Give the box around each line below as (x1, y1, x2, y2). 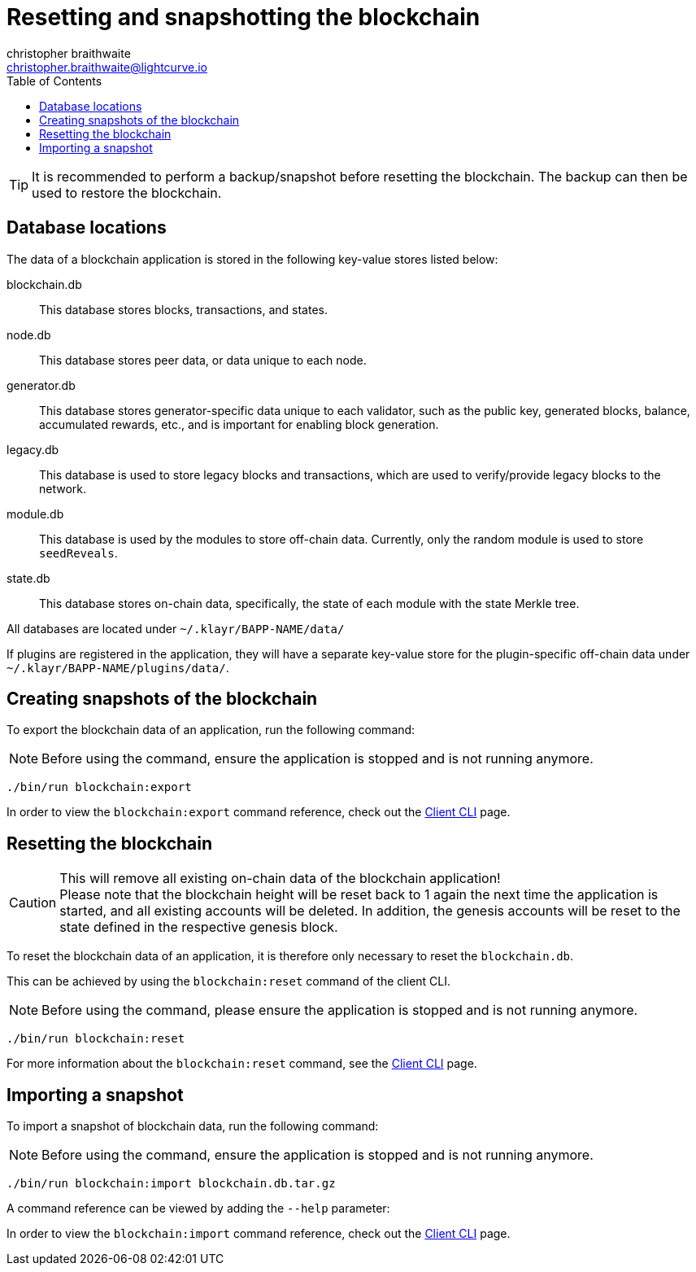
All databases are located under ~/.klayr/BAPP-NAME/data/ (7, 621, 345, 636)
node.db (7, 327, 51, 342)
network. (39, 481, 87, 496)
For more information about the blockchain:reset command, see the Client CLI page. (7, 1056, 477, 1071)
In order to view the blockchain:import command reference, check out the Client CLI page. (7, 1226, 511, 1241)
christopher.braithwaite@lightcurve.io (7, 59, 207, 74)
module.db (7, 506, 64, 521)
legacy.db (7, 442, 59, 457)
